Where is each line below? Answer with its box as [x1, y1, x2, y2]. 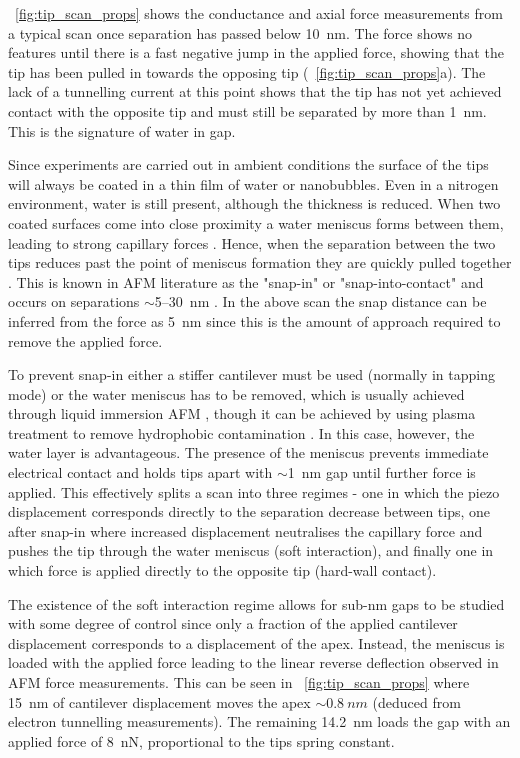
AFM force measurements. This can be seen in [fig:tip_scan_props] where [8, 672, 470, 692]
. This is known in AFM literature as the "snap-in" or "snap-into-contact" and [8, 271, 484, 292]
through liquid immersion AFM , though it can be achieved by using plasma [8, 403, 476, 424]
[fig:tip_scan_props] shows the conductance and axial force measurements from [15, 3, 503, 23]
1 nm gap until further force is [287, 462, 476, 483]
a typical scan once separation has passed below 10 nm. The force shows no [8, 22, 473, 43]
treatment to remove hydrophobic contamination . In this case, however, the [8, 422, 475, 443]
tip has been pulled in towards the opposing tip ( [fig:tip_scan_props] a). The [8, 61, 486, 82]
